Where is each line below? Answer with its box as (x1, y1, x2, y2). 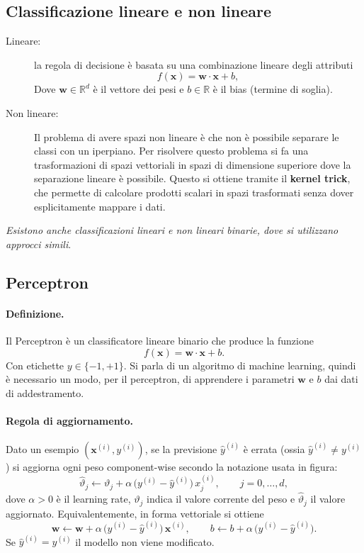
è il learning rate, (56, 491, 131, 506)
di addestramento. (6, 385, 84, 400)
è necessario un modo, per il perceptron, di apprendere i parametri (6, 372, 295, 386)
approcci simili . (6, 236, 72, 251)
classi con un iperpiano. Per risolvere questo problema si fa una (34, 143, 309, 158)
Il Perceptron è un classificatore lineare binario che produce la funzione (6, 333, 314, 347)
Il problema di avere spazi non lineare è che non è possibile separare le (34, 129, 339, 144)
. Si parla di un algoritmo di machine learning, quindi (123, 357, 356, 372)
